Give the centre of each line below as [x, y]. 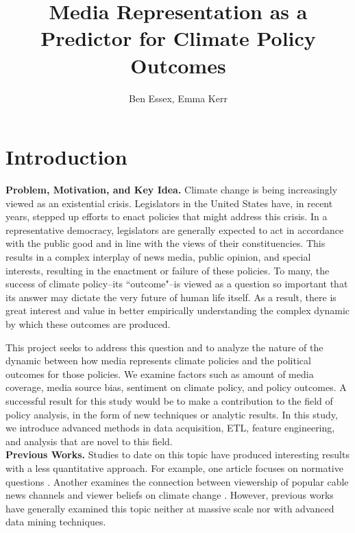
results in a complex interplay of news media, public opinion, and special [158, 257]
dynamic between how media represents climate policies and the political [158, 360]
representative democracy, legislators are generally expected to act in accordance [175, 229]
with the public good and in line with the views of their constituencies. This [166, 243]
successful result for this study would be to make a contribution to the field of [169, 400]
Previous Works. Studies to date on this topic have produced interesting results [177, 454]
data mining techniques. [56, 522]
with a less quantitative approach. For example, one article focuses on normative [174, 467]
